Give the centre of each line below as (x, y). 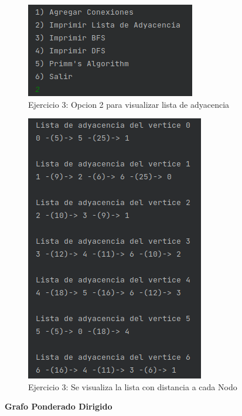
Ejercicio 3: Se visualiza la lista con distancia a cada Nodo (133, 386)
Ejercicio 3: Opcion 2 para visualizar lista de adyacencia (129, 104)
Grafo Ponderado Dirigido (59, 406)
